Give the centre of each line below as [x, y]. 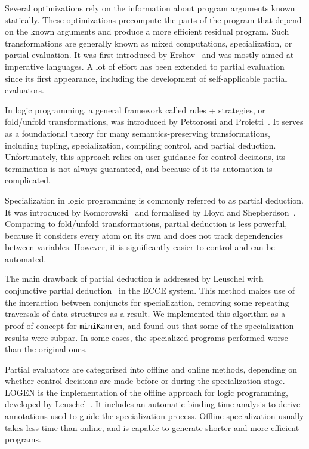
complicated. [28, 180]
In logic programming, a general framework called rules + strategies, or [135, 110]
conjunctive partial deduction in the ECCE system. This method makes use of [150, 290]
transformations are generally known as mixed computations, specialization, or [149, 43]
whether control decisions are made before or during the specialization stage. [145, 381]
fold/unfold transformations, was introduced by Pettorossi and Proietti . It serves [154, 122]
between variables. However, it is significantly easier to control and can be [140, 247]
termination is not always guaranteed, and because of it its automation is [139, 168]
